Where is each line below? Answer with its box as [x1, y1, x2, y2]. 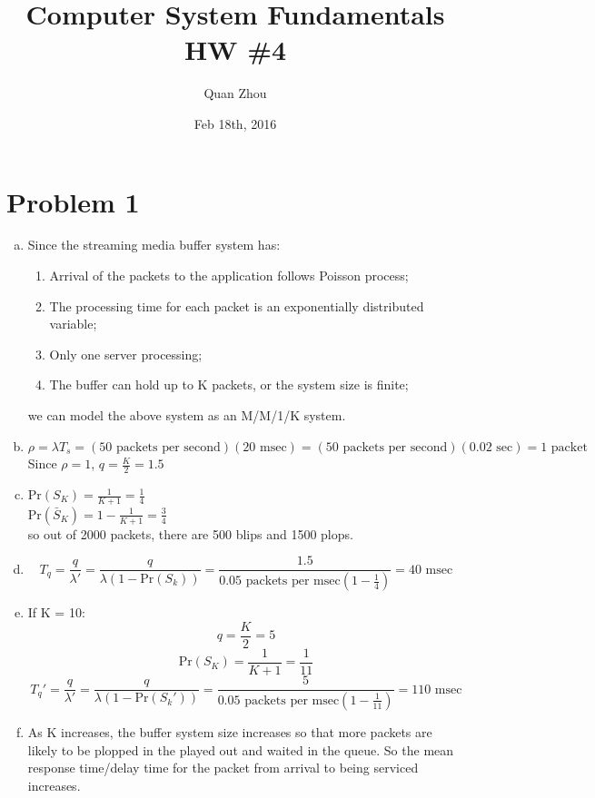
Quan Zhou [203, 84, 267, 103]
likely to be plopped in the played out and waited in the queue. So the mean [27, 740, 454, 759]
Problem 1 [6, 182, 140, 220]
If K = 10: [27, 603, 85, 622]
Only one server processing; [49, 344, 203, 363]
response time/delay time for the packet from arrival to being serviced [27, 758, 419, 777]
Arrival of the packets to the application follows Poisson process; [49, 266, 409, 285]
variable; [49, 314, 97, 333]
